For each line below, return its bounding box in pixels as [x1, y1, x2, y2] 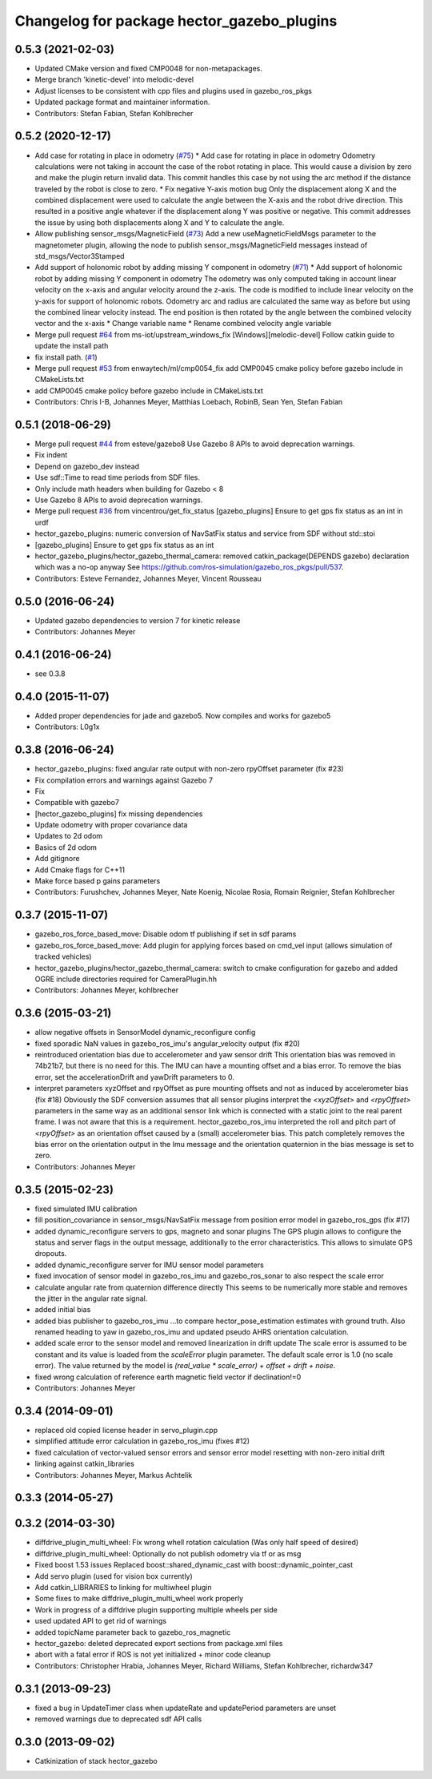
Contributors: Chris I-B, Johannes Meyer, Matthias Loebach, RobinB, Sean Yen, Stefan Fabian [34, 397, 343, 407]
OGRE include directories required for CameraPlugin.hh [34, 974, 218, 984]
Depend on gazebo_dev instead [34, 461, 140, 471]
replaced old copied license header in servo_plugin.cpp [34, 1425, 218, 1435]
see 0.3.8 [34, 669, 66, 678]
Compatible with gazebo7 [34, 798, 120, 807]
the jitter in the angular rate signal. [34, 1294, 148, 1303]
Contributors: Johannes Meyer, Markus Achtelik [34, 1470, 193, 1479]
